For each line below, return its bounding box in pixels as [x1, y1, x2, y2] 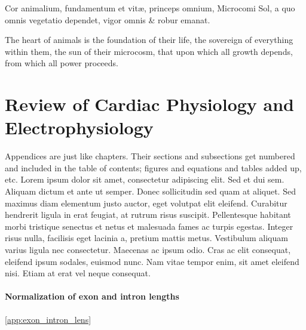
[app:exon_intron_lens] [5, 313, 91, 325]
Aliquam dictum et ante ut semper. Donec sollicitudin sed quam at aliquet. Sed [5, 185, 296, 198]
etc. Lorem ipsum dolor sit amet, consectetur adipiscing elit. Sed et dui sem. [5, 173, 284, 186]
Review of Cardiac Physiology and [5, 92, 294, 116]
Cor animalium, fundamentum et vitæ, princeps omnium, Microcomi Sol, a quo [5, 2, 295, 14]
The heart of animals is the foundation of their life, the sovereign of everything [5, 33, 293, 46]
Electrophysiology [5, 115, 154, 140]
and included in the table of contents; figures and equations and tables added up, [5, 161, 302, 174]
